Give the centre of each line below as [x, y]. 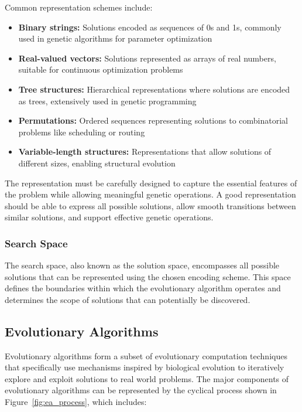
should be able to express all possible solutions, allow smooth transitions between [150, 205]
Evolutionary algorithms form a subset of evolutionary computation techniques [146, 355]
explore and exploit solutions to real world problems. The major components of [147, 378]
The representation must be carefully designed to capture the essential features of [151, 183]
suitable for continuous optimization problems [101, 69]
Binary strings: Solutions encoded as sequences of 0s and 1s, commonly [150, 27]
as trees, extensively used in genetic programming [107, 101]
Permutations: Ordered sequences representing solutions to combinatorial [153, 120]
